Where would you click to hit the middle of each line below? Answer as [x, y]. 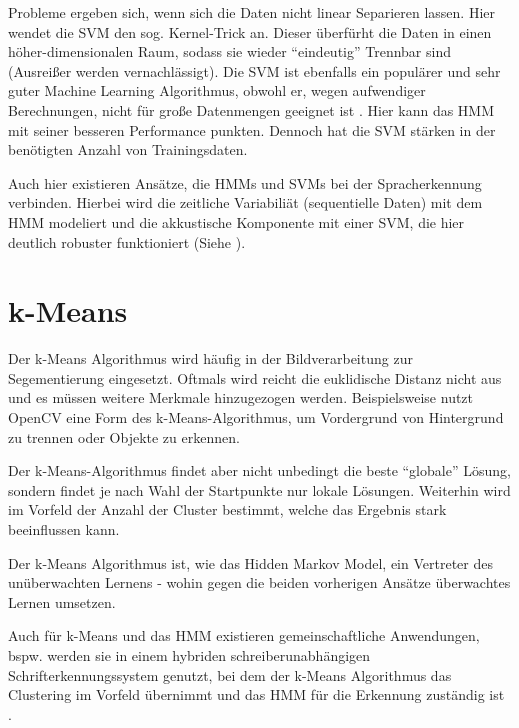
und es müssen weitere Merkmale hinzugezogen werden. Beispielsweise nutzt [241, 397]
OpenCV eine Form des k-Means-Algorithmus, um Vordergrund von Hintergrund [256, 417]
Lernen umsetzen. [62, 601]
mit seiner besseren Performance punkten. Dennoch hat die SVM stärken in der [252, 129]
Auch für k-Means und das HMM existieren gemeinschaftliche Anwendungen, [244, 635]
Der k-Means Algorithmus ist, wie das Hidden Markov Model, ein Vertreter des [250, 562]
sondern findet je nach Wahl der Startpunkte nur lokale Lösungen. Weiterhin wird [259, 489]
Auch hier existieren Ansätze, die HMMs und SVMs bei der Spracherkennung [245, 182]
